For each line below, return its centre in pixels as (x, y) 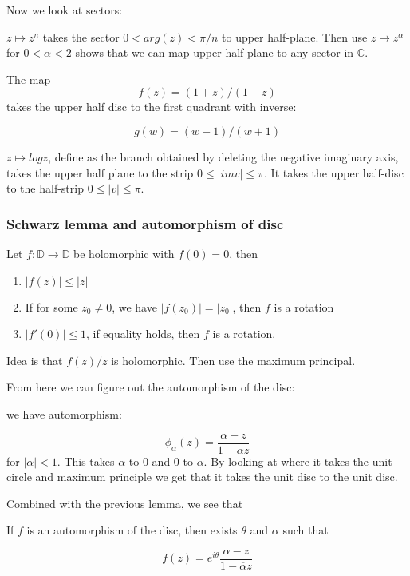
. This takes (86, 461)
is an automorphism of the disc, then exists (132, 530)
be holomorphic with (124, 253)
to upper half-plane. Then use (295, 36)
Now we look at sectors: (65, 10)
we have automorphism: (64, 413)
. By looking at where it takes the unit (298, 461)
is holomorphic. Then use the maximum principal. (233, 360)
